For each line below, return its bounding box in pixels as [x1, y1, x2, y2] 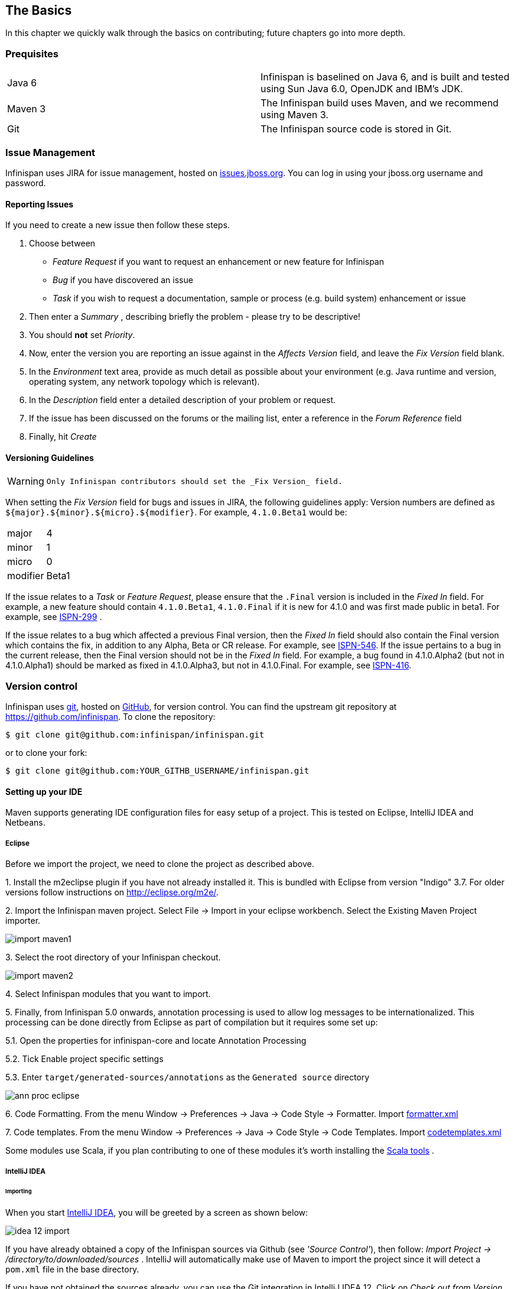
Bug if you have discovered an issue [53, 275, 193, 285]
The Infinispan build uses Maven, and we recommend [261, 97, 499, 109]
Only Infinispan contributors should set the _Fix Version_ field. [46, 476, 343, 486]
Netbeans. [5, 817, 45, 828]
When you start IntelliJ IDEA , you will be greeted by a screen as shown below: [5, 1207, 308, 1218]
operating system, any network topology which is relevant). [29, 376, 260, 387]
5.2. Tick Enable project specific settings [5, 1054, 164, 1064]
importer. [5, 915, 41, 926]
